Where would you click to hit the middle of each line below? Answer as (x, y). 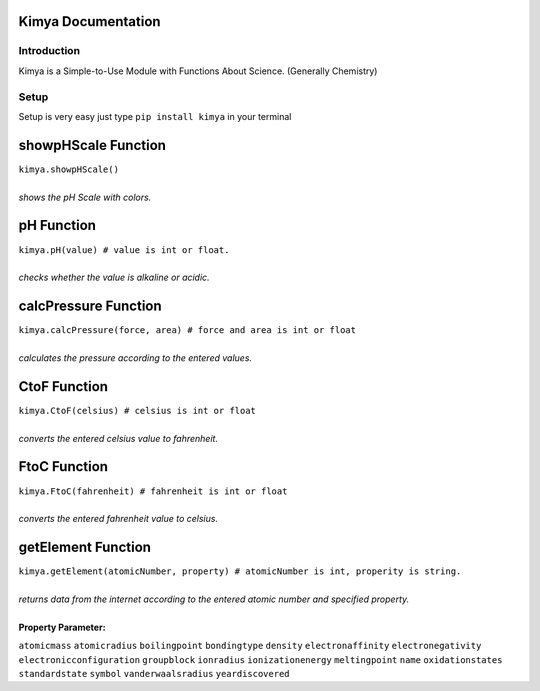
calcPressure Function (90, 306)
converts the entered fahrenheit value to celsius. (118, 519)
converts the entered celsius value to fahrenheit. (118, 438)
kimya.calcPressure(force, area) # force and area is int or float (187, 330)
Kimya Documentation (89, 21)
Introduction (49, 51)
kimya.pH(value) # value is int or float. (124, 249)
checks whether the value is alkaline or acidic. (114, 277)
